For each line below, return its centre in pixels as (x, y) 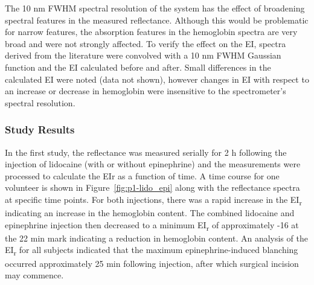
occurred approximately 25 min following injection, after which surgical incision (152, 263)
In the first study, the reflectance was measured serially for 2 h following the (146, 152)
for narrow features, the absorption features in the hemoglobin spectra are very (151, 32)
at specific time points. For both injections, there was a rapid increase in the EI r (154, 200)
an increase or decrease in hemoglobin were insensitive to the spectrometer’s (146, 91)
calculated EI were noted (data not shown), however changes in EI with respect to (157, 79)
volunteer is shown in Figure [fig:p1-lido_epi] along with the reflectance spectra (152, 187)
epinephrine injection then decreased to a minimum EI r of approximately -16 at (152, 225)
